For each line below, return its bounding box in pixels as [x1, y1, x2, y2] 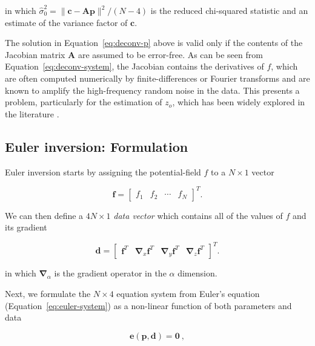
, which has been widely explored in [172, 96, 305, 108]
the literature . [5, 107, 59, 120]
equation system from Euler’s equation [116, 287, 260, 299]
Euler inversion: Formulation [5, 137, 188, 155]
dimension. [177, 267, 217, 279]
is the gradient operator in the [54, 267, 167, 279]
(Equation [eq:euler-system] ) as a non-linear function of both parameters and [5, 299, 292, 312]
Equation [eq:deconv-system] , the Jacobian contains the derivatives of [5, 60, 264, 73]
